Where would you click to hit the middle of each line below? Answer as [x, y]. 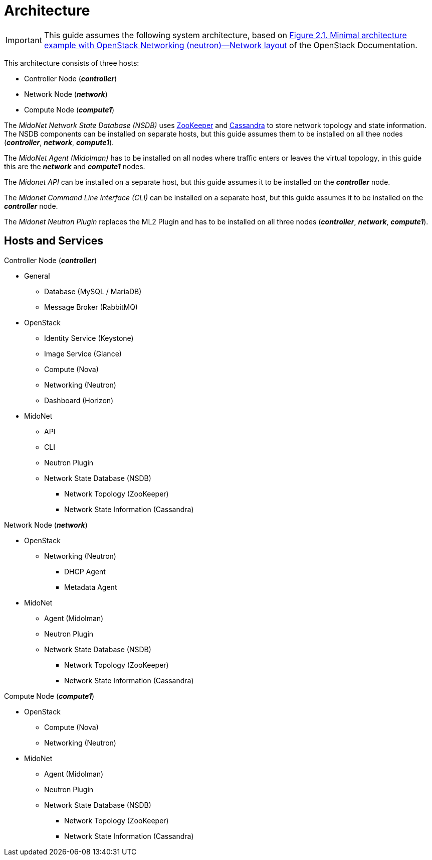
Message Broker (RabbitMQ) [91, 307]
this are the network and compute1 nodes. [75, 166]
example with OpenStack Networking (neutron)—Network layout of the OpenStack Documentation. [231, 45]
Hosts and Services [54, 241]
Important [24, 40]
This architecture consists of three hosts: [72, 63]
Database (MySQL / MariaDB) [93, 291]
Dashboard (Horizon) [79, 400]
